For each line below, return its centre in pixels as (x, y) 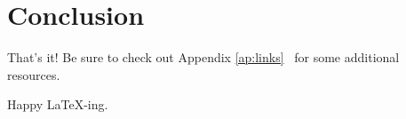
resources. (34, 74)
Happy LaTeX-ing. (58, 104)
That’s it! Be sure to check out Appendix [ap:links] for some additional (203, 57)
